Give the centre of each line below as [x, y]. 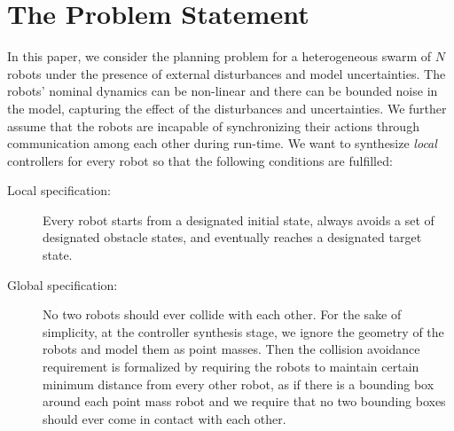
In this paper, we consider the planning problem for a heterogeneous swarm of [219, 56]
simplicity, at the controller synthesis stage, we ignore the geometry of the [243, 331]
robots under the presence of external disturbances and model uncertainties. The [227, 73]
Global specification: [63, 284]
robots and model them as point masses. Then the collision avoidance [231, 349]
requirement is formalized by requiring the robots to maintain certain [231, 367]
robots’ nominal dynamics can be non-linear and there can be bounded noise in [223, 91]
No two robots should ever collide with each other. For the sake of [222, 314]
